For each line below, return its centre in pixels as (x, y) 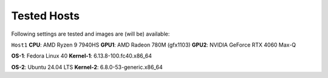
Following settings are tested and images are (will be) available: (91, 34)
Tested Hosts (46, 16)
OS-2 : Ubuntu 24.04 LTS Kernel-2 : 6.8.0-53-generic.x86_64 (87, 67)
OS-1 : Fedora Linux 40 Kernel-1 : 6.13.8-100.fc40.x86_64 (81, 56)
